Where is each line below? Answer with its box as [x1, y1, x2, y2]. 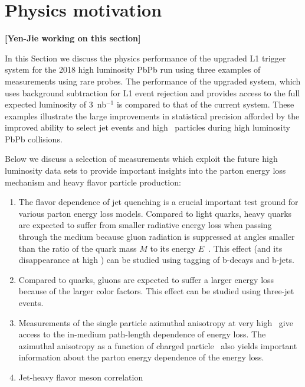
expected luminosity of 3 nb [5, 98, 106, 110]
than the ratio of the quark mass [18, 242, 137, 254]
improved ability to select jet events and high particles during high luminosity [5, 121, 290, 134]
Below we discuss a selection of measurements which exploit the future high [5, 152, 278, 165]
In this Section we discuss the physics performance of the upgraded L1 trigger [5, 51, 286, 64]
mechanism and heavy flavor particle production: [5, 175, 181, 188]
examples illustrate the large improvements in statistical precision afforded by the [5, 109, 300, 122]
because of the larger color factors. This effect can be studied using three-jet [18, 285, 294, 297]
